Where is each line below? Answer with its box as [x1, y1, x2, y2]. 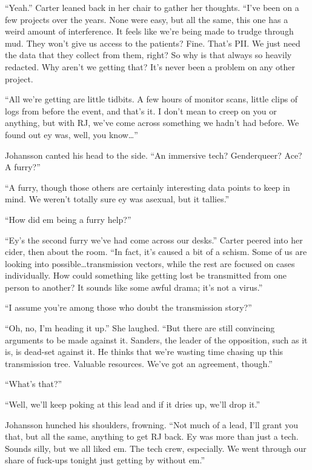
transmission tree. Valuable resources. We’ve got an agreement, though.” [5, 357, 273, 369]
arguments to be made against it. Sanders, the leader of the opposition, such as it [5, 333, 308, 346]
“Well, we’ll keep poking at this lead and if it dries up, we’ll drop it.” [5, 398, 261, 411]
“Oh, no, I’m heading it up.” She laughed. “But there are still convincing [5, 322, 275, 334]
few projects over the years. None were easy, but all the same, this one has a [5, 13, 288, 25]
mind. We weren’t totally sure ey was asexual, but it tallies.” [5, 193, 230, 205]
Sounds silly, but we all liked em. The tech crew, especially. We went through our [5, 442, 307, 454]
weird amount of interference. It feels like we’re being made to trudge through [5, 25, 294, 38]
